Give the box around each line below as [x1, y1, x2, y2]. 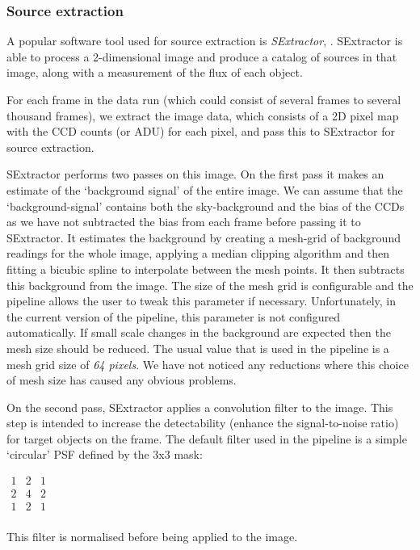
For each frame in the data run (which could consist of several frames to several [6, 91, 401, 107]
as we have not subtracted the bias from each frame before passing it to [6, 213, 361, 230]
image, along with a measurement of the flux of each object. [6, 64, 303, 81]
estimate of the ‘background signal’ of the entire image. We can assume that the [6, 181, 403, 198]
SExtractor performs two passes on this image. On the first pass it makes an [6, 166, 384, 183]
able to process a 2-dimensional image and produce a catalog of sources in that [6, 48, 397, 65]
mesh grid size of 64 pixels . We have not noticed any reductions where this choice [6, 355, 409, 372]
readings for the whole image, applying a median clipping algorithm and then [6, 245, 389, 262]
